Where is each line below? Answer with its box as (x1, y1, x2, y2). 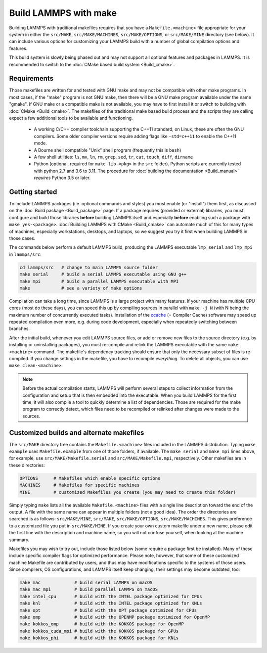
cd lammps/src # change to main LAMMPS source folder (19, 265, 158, 270)
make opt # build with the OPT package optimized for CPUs (19, 607, 197, 613)
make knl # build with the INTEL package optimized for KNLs (19, 601, 202, 606)
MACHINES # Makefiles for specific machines (19, 482, 140, 488)
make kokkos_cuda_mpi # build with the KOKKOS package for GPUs (19, 628, 179, 634)
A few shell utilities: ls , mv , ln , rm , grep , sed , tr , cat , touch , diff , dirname (34, 154, 193, 160)
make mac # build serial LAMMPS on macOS (19, 580, 153, 586)
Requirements (9, 74, 54, 83)
